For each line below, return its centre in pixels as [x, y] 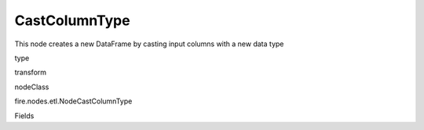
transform [31, 72]
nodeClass [32, 87]
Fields [24, 116]
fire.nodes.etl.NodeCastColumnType [73, 101]
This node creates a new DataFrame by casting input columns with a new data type [149, 44]
